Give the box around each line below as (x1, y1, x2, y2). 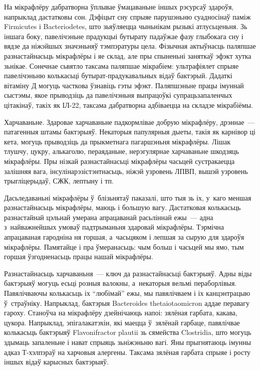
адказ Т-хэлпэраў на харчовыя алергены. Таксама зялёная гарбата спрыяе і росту (4, 346, 251, 357)
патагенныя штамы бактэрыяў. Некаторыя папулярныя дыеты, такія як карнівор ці (4, 126, 255, 137)
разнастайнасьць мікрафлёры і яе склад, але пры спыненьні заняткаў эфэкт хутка (4, 50, 251, 61)
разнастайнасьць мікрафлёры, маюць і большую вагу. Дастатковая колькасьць (4, 202, 241, 213)
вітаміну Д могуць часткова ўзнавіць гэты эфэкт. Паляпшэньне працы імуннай (4, 80, 244, 90)
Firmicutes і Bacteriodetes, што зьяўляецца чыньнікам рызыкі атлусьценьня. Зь (4, 21, 247, 32)
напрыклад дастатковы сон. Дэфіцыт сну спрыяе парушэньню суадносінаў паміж (4, 11, 251, 22)
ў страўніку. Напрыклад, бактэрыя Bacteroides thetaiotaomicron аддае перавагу (4, 297, 250, 308)
